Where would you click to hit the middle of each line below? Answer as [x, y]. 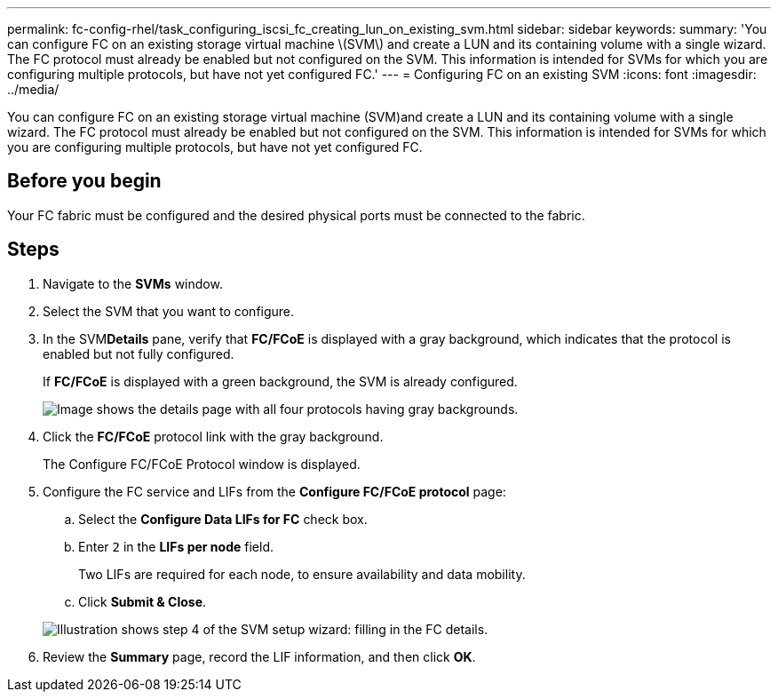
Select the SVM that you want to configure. [169, 311]
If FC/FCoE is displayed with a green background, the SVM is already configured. [280, 381]
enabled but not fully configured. [139, 353]
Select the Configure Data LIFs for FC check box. [223, 519]
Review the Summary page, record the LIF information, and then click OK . [259, 656]
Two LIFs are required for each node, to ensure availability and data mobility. [302, 574]
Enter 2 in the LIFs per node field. [176, 546]
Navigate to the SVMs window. [133, 283]
